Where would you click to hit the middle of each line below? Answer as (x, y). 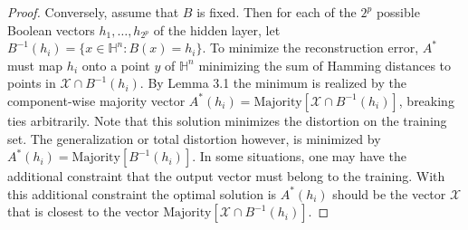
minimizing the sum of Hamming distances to (325, 65)
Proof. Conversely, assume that (93, 12)
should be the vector (389, 193)
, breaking (426, 100)
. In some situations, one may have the (299, 156)
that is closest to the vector (83, 211)
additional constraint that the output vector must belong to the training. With (226, 176)
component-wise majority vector (96, 100)
